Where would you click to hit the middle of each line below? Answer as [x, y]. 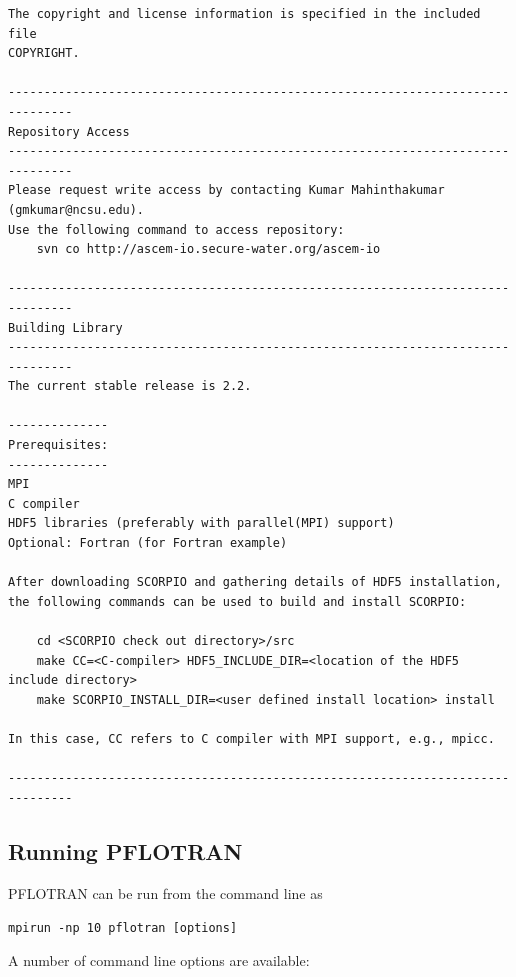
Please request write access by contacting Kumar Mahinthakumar [226, 190]
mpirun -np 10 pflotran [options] [123, 928]
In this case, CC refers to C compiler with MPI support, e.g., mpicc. [251, 738]
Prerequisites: [58, 445]
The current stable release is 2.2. [130, 386]
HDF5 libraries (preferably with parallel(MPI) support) [201, 523]
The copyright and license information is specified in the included [244, 14]
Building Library [65, 327]
